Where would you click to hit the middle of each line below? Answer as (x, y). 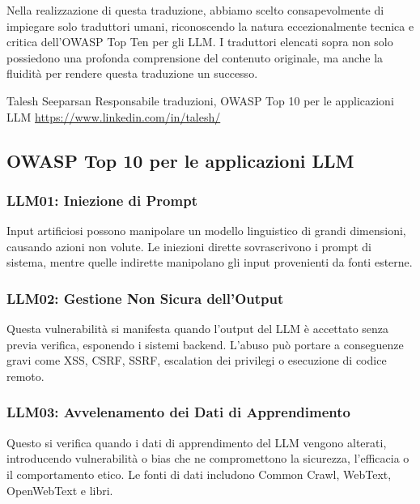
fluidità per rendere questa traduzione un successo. (132, 73)
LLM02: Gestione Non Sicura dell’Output (145, 298)
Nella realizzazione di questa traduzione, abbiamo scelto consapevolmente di (195, 10)
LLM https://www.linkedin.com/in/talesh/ (114, 116)
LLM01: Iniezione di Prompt (102, 200)
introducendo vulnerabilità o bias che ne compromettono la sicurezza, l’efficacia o (208, 458)
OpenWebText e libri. (60, 490)
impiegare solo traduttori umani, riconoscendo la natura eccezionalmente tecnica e (210, 26)
